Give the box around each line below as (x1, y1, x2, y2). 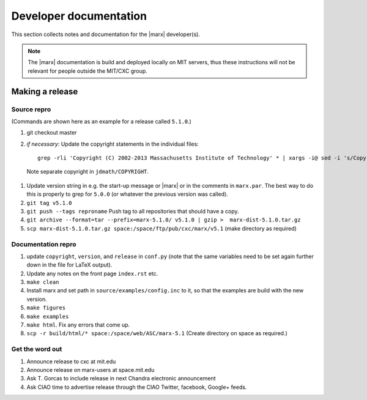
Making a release (11, 86, 78, 97)
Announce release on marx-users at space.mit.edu (26, 366, 155, 373)
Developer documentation (11, 9, 147, 23)
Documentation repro (11, 240, 76, 248)
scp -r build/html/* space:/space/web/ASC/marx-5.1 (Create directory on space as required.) (26, 330, 287, 337)
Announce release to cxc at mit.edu (26, 358, 116, 365)
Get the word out (11, 345, 62, 354)
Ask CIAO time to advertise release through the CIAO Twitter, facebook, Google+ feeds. (26, 383, 247, 391)
